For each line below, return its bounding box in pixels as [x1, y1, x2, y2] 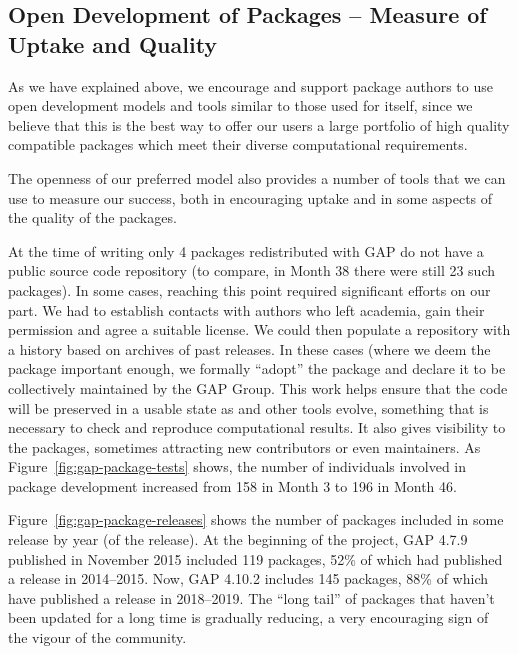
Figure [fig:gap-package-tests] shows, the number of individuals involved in [8, 456, 467, 477]
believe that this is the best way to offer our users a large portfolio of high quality [8, 114, 510, 135]
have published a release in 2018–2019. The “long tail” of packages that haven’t [8, 587, 495, 608]
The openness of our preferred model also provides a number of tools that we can [8, 167, 506, 188]
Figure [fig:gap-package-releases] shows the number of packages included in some [8, 509, 504, 530]
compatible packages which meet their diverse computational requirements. [8, 134, 468, 155]
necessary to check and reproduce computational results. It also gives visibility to [8, 417, 506, 438]
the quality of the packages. [8, 207, 177, 228]
